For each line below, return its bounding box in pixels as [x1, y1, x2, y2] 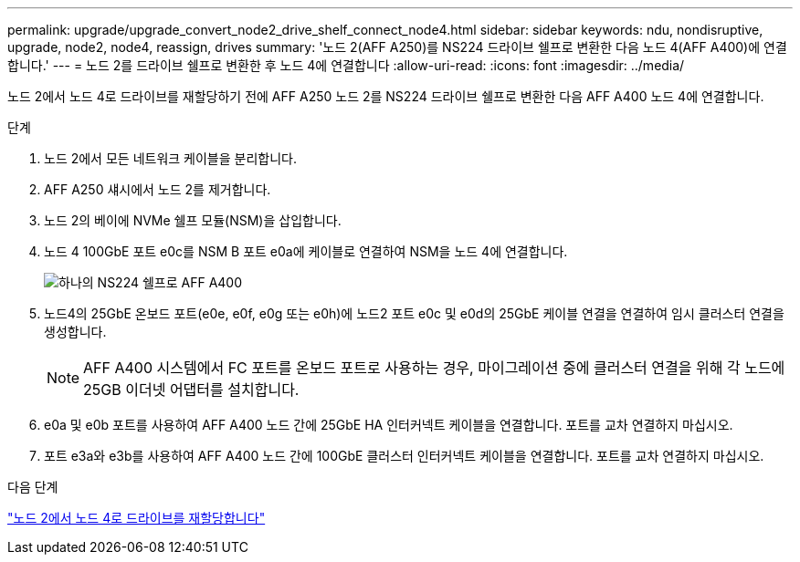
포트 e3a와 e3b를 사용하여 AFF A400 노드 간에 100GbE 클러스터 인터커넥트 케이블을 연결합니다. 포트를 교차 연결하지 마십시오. [44, 448, 764, 463]
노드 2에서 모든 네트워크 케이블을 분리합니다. [44, 151, 297, 166]
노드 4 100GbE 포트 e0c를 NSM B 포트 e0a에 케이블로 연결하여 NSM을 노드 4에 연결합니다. [44, 244, 568, 259]
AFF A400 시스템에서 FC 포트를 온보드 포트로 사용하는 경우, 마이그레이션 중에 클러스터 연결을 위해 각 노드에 [83, 359, 785, 377]
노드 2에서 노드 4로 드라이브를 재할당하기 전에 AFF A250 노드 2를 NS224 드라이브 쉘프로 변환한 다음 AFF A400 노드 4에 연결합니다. [7, 88, 764, 104]
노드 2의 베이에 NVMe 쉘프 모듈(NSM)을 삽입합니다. [44, 213, 342, 228]
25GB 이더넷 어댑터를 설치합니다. [83, 380, 300, 399]
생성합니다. [44, 324, 107, 339]
